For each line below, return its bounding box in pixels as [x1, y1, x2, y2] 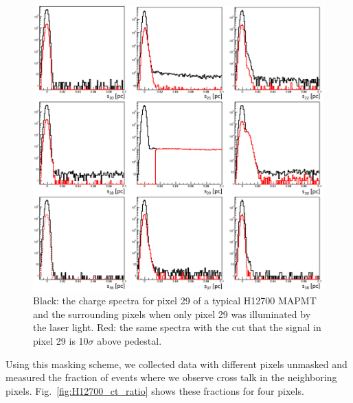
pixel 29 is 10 [33, 333, 89, 347]
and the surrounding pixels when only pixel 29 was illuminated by [33, 306, 311, 321]
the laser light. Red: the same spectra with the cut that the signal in [33, 320, 321, 334]
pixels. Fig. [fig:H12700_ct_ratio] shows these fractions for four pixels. [5, 383, 304, 398]
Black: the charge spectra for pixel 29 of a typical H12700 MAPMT [33, 293, 317, 308]
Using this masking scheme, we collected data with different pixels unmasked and [5, 356, 348, 371]
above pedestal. [97, 333, 162, 347]
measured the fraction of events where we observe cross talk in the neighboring [5, 370, 337, 384]
